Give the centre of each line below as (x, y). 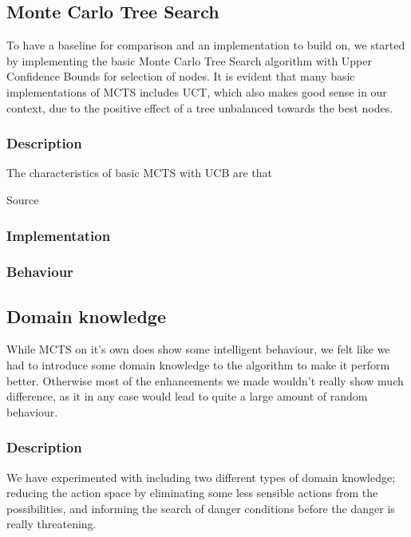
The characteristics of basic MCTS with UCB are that (140, 173)
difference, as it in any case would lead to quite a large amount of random (187, 396)
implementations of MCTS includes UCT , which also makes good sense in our (197, 91)
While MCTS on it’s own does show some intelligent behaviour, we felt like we (198, 349)
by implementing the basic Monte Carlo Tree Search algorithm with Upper (189, 60)
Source (23, 199)
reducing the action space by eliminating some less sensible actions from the (192, 493)
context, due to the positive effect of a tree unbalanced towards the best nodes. (200, 107)
